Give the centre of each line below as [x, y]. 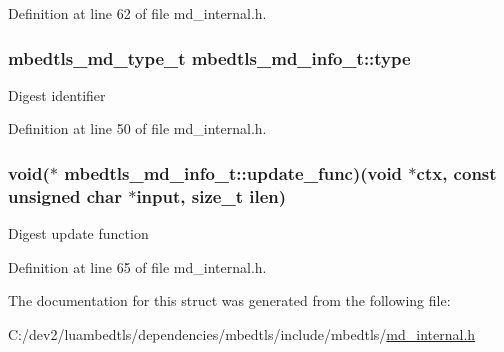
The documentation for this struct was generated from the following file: [229, 300]
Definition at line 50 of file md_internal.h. [137, 128]
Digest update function [78, 233]
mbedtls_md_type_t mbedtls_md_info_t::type [209, 57]
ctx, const [456, 172]
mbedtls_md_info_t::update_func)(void [233, 172]
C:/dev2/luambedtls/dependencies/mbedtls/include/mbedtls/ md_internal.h [242, 333]
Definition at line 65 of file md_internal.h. [137, 266]
